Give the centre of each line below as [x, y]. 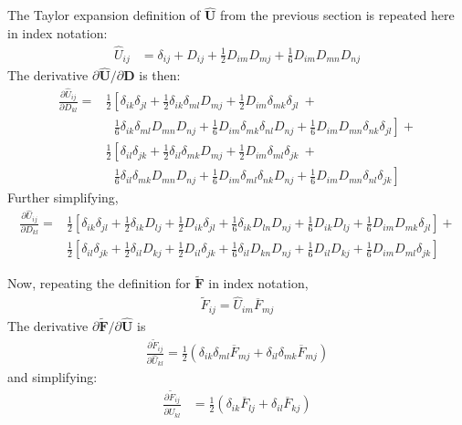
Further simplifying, [63, 197]
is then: [160, 75]
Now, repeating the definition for [99, 283]
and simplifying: [52, 377]
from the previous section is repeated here [337, 15]
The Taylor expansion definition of [104, 15]
